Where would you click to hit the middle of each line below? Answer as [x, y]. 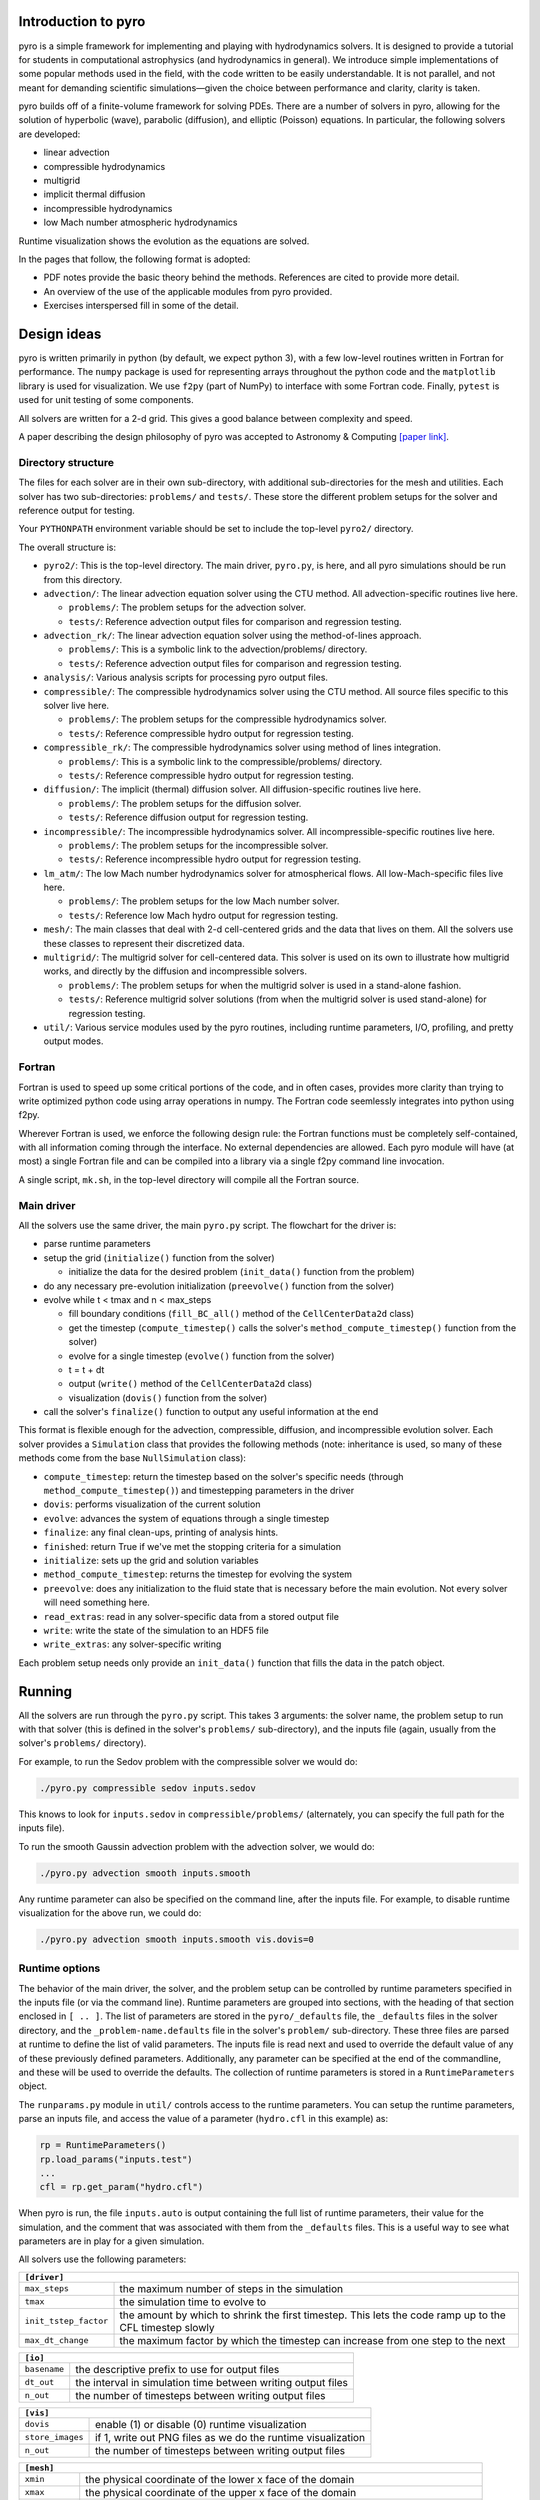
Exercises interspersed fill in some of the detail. [141, 306]
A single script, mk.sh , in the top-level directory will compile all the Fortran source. [189, 1179]
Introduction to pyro [82, 21]
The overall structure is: [67, 547]
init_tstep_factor [66, 2321]
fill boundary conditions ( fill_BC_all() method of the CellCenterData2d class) [241, 1314]
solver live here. [76, 706]
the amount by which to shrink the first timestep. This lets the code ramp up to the [313, 2315]
